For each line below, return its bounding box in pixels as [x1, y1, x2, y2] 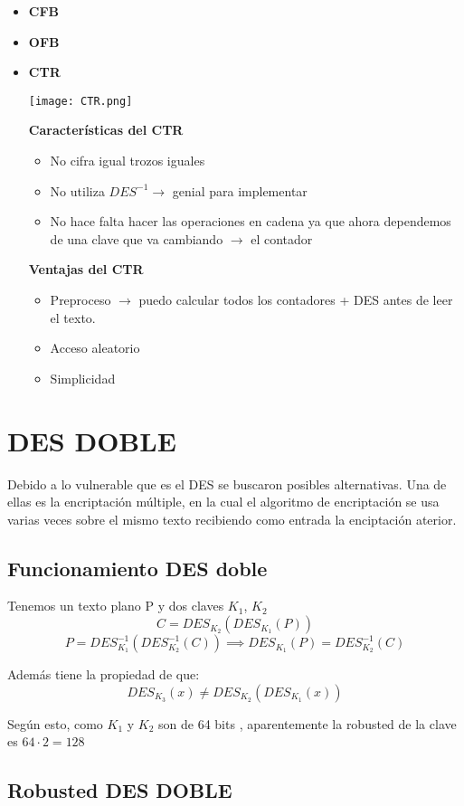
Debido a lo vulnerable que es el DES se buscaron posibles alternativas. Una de [7, 474, 447, 493]
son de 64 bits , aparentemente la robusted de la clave [158, 714, 457, 733]
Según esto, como [7, 714, 103, 733]
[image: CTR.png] [28, 94, 133, 108]
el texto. [50, 308, 96, 327]
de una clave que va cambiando [50, 229, 223, 248]
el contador [251, 229, 313, 248]
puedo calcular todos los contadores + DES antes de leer [138, 290, 453, 308]
